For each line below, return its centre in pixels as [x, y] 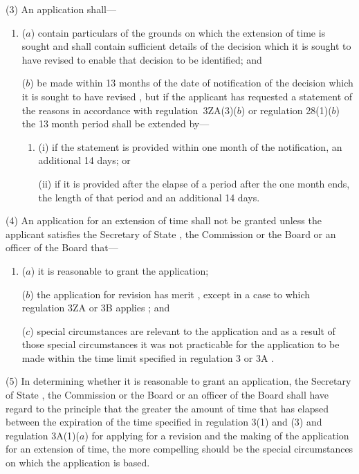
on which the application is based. [78, 463]
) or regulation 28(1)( [286, 110]
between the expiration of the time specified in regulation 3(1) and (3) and [164, 422]
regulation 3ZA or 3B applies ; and [96, 308]
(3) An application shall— [61, 9]
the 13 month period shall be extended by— [116, 124]
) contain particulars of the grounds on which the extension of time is [178, 32]
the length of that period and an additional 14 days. [149, 197]
